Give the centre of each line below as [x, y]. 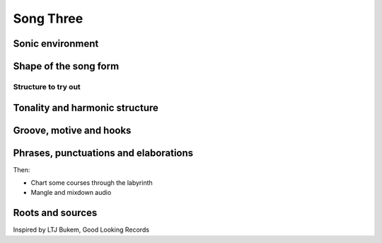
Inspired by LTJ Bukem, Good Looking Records [81, 230]
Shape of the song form [66, 66]
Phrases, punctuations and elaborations [103, 153]
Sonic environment [56, 44]
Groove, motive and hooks [72, 130]
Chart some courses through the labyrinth [92, 183]
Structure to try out [47, 86]
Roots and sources [55, 213]
